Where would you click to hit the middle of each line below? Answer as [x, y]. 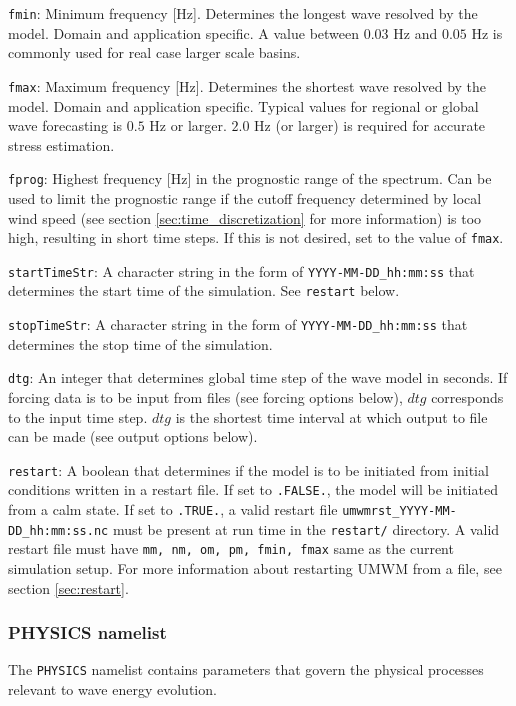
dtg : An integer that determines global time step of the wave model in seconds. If [258, 377]
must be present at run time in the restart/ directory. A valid [306, 528]
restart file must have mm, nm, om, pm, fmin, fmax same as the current [231, 548]
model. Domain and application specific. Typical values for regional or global [243, 105]
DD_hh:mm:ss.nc [58, 530]
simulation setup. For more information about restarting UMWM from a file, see [255, 568]
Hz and [415, 32]
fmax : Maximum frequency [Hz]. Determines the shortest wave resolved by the [247, 85]
